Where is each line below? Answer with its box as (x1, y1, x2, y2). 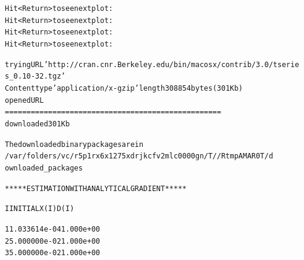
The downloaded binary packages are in (5, 140, 144, 149)
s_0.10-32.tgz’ (5, 72, 66, 81)
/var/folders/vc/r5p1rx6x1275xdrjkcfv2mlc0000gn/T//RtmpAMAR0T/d (5, 152, 273, 161)
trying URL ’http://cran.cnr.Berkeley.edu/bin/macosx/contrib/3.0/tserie (5, 60, 299, 69)
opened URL (5, 96, 44, 105)
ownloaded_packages (5, 163, 83, 172)
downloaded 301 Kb (5, 119, 70, 128)
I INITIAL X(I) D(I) (5, 204, 74, 213)
